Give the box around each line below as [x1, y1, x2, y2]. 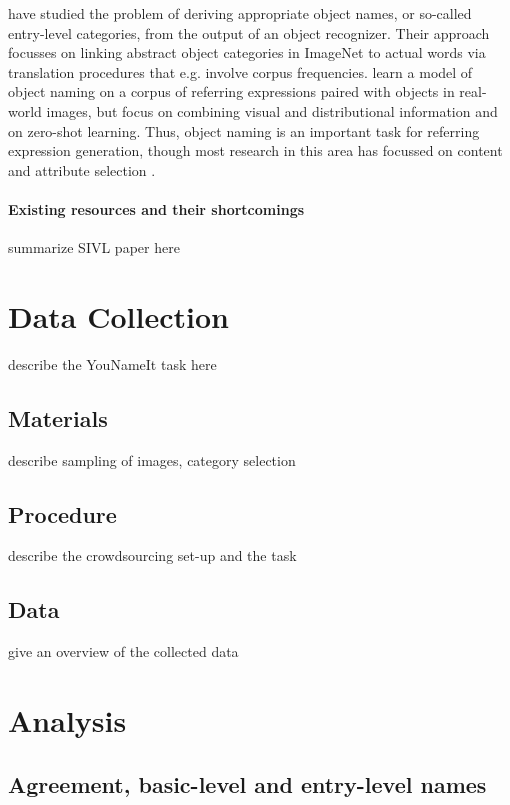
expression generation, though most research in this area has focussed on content [8, 140, 503, 161]
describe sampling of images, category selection [8, 449, 296, 470]
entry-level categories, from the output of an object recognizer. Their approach [8, 22, 490, 43]
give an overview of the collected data [8, 641, 239, 662]
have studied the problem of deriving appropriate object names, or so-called [8, 3, 472, 23]
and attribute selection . [8, 159, 156, 180]
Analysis [8, 700, 127, 741]
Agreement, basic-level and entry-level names [8, 768, 487, 799]
